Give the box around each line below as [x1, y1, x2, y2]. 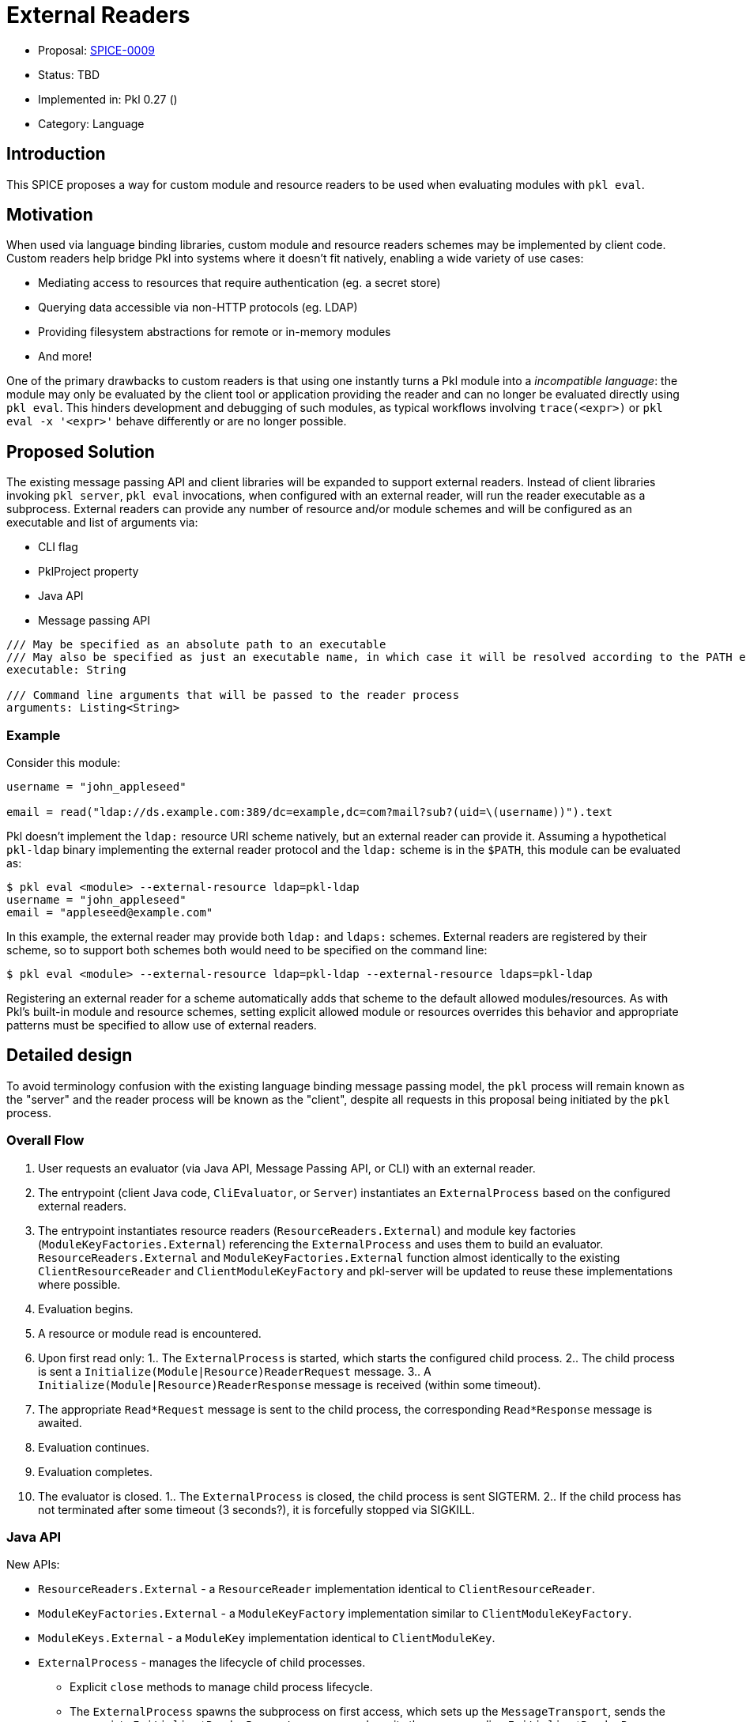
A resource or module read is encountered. [38, 1326, 262, 1340]
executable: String [6, 663, 126, 677]
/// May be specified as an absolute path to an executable [6, 638, 386, 651]
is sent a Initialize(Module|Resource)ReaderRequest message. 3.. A [38, 1364, 431, 1378]
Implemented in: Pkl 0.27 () [38, 92, 178, 106]
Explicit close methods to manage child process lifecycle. [70, 1680, 373, 1694]
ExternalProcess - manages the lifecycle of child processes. [38, 1656, 366, 1670]
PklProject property [38, 565, 139, 579]
